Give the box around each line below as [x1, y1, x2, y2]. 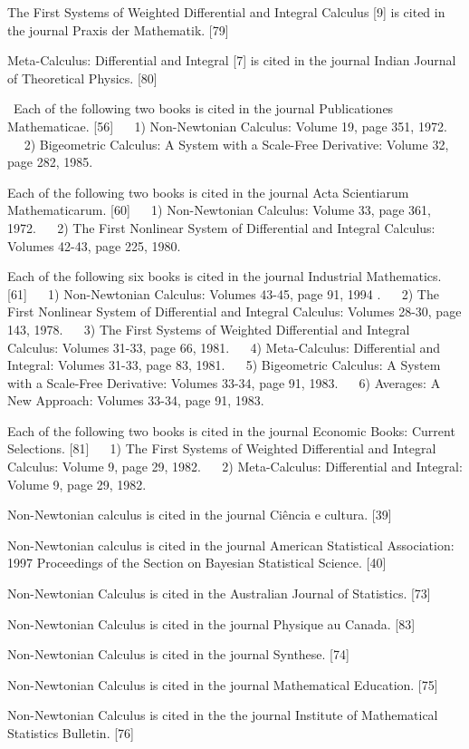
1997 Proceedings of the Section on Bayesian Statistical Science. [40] [7, 553, 387, 572]
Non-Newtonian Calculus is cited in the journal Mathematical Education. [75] [7, 675, 438, 694]
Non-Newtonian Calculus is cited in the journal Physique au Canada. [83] [7, 614, 416, 633]
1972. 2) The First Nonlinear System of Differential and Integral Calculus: [7, 218, 435, 237]
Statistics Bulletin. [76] [7, 724, 134, 742]
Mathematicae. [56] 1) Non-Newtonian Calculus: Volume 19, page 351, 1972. [7, 116, 447, 135]
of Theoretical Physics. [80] [7, 68, 158, 87]
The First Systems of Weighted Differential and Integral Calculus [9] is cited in [7, 3, 445, 21]
